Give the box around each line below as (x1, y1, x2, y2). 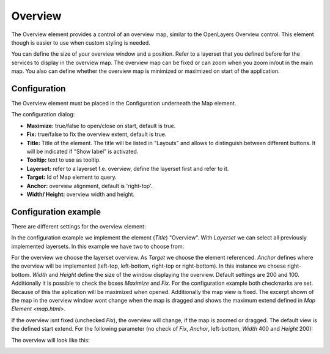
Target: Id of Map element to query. (26, 173, 117, 181)
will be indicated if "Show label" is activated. (26, 148, 139, 155)
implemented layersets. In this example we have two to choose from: (11, 243, 185, 250)
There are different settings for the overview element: (11, 222, 146, 230)
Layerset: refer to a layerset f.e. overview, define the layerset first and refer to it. (26, 165, 229, 172)
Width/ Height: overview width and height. (26, 190, 135, 198)
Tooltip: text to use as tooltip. (26, 156, 101, 164)
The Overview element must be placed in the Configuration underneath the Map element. (11, 100, 237, 107)
